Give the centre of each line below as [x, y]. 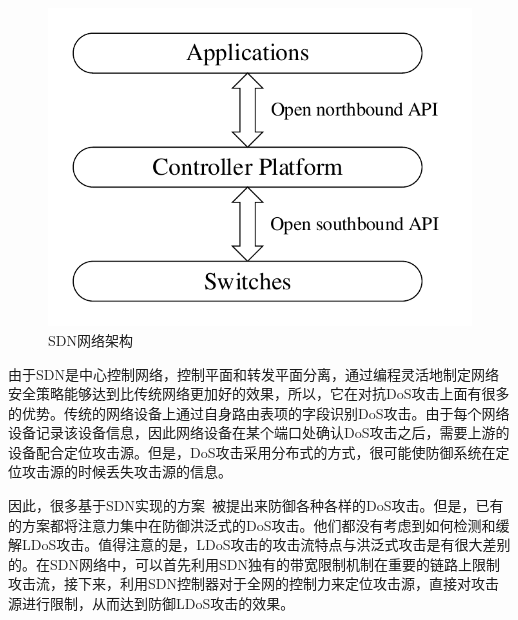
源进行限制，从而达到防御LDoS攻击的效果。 [151, 603]
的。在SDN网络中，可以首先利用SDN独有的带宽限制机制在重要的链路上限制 [254, 563]
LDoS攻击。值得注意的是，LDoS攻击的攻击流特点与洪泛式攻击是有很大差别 [266, 544]
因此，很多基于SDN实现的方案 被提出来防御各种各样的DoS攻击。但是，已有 [256, 505]
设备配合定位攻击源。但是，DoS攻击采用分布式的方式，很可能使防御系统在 [252, 451]
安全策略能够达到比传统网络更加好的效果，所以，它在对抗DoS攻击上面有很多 [259, 393]
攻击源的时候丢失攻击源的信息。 [126, 471]
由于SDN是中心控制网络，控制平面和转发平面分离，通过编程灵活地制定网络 [253, 373]
